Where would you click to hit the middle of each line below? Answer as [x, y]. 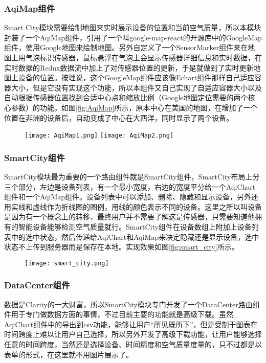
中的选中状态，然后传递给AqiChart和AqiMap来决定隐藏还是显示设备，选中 [135, 236]
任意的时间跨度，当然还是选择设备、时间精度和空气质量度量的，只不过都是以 [133, 344]
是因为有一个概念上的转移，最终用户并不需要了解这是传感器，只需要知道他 [129, 217]
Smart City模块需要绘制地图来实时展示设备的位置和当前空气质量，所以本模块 [133, 27]
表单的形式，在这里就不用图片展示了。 [69, 354]
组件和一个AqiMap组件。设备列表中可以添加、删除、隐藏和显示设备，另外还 [131, 197]
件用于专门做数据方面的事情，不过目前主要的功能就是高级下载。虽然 [119, 314]
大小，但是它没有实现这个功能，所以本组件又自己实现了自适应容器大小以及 [136, 87]
